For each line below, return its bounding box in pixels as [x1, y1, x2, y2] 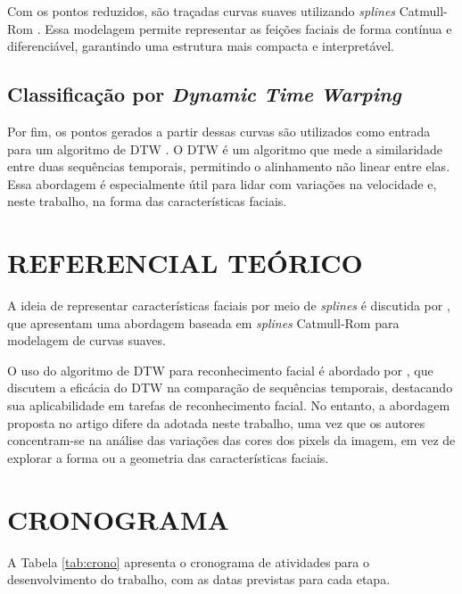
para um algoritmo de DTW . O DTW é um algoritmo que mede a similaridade [7, 139, 442, 158]
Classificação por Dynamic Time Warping [7, 80, 401, 108]
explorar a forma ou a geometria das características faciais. [7, 448, 329, 466]
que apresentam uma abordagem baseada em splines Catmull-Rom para [7, 313, 400, 332]
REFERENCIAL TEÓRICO [7, 244, 363, 281]
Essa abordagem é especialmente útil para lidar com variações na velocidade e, [7, 174, 437, 193]
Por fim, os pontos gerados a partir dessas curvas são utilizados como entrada [7, 121, 431, 140]
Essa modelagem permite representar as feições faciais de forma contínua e [45, 19, 452, 37]
